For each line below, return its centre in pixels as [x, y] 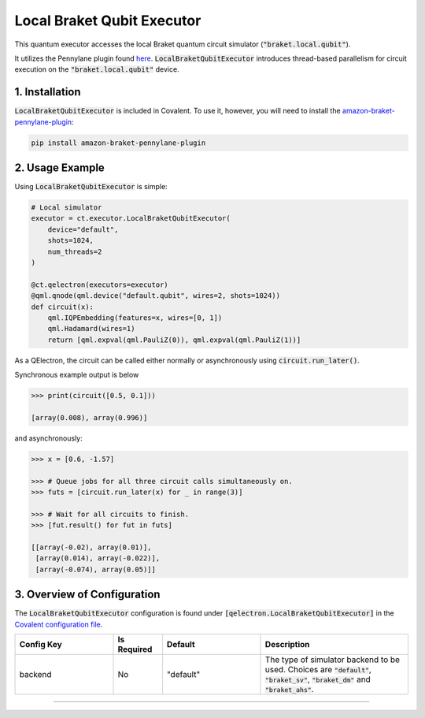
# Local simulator [67, 208]
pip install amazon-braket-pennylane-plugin [118, 143]
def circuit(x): [63, 307]
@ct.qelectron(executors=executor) [100, 285]
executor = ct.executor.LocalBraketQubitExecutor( [131, 218]
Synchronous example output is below [77, 375]
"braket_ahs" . [289, 690]
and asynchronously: [48, 438]
